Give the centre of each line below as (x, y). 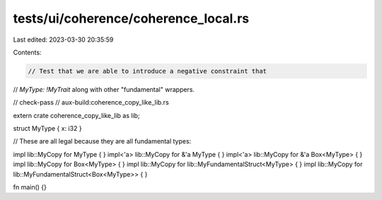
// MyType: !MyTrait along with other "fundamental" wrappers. (104, 89)
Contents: (27, 52)
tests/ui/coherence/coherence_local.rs (131, 18)
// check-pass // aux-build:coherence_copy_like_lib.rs (91, 102)
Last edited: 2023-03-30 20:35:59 (63, 40)
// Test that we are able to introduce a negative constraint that (147, 71)
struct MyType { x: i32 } (47, 129)
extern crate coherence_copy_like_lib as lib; (77, 115)
